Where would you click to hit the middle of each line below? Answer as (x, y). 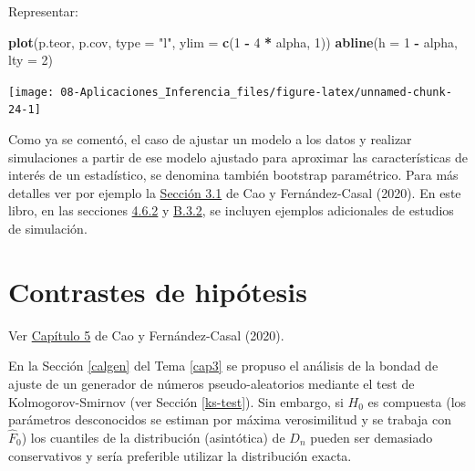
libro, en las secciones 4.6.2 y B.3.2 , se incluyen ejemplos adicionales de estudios (231, 210)
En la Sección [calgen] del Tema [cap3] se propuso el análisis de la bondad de (223, 366)
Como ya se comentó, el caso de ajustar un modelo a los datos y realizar (210, 139)
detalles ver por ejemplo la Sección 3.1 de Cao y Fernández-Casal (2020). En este (235, 192)
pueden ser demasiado (372, 437)
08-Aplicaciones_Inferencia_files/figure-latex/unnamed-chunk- (256, 92)
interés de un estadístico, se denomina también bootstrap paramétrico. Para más (233, 175)
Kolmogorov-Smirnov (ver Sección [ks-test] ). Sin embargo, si (176, 401)
